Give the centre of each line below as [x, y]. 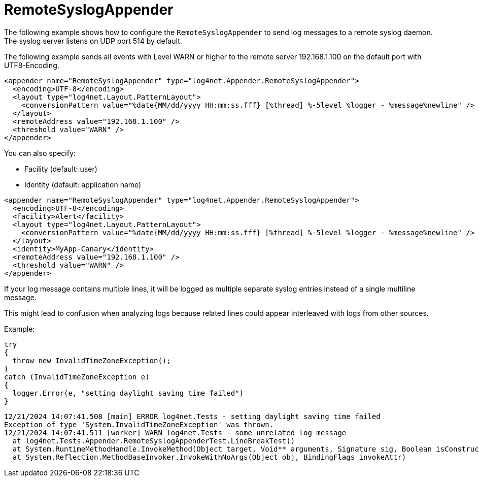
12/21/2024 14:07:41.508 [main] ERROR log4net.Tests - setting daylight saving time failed [192, 416]
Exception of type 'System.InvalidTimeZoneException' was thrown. [139, 424]
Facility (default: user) [61, 169]
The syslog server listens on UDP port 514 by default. [93, 41]
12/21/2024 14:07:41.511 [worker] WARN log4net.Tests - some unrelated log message [175, 432]
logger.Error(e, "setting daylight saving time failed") [128, 393]
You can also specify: [40, 153]
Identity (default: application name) [83, 184]
